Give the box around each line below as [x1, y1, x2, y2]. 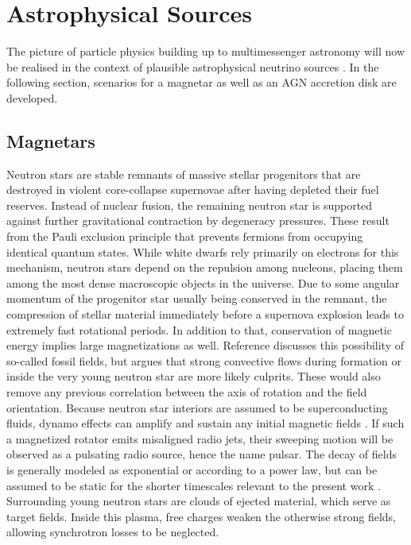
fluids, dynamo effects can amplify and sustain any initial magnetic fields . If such [6, 415, 405, 431]
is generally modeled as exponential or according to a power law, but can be [6, 461, 378, 477]
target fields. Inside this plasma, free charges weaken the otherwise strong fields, [6, 508, 396, 524]
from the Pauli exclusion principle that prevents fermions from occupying [6, 228, 363, 245]
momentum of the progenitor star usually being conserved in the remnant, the [6, 290, 387, 307]
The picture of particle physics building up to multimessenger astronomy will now [6, 43, 405, 60]
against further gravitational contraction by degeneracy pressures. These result [6, 212, 390, 229]
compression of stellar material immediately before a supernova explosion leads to [6, 306, 404, 323]
